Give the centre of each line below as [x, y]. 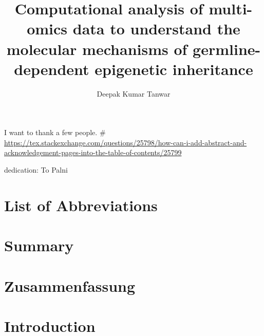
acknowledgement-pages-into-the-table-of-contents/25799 [93, 152]
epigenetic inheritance [174, 69]
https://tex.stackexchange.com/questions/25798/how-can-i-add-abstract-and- [126, 142]
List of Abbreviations [81, 205]
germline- [227, 49]
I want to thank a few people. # [55, 132]
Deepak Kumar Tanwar [134, 93]
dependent [52, 69]
